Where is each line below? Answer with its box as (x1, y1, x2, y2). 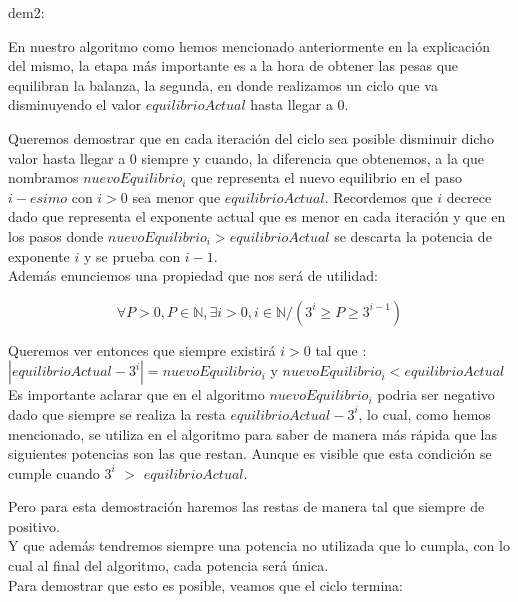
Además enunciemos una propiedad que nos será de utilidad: (8, 265, 378, 286)
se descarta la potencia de (334, 225, 492, 246)
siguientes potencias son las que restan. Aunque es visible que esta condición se (8, 443, 492, 464)
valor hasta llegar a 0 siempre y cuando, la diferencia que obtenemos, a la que (8, 147, 484, 168)
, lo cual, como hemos (358, 403, 491, 424)
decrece (446, 186, 492, 207)
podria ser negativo (377, 384, 495, 405)
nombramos (8, 167, 79, 188)
